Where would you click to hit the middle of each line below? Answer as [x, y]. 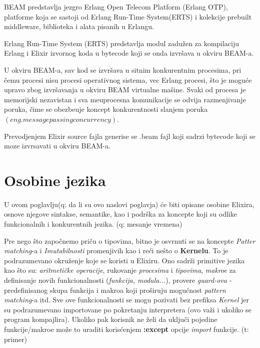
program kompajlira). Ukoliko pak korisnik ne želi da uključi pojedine [111, 319]
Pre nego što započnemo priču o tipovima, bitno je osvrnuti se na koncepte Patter [130, 240]
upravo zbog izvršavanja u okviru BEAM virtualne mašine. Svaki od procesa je [125, 90]
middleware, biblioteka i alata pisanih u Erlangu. [79, 26]
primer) [15, 339]
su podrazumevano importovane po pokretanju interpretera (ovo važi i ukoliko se [128, 309]
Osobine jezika [55, 180]
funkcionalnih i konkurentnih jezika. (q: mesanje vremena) [93, 224]
